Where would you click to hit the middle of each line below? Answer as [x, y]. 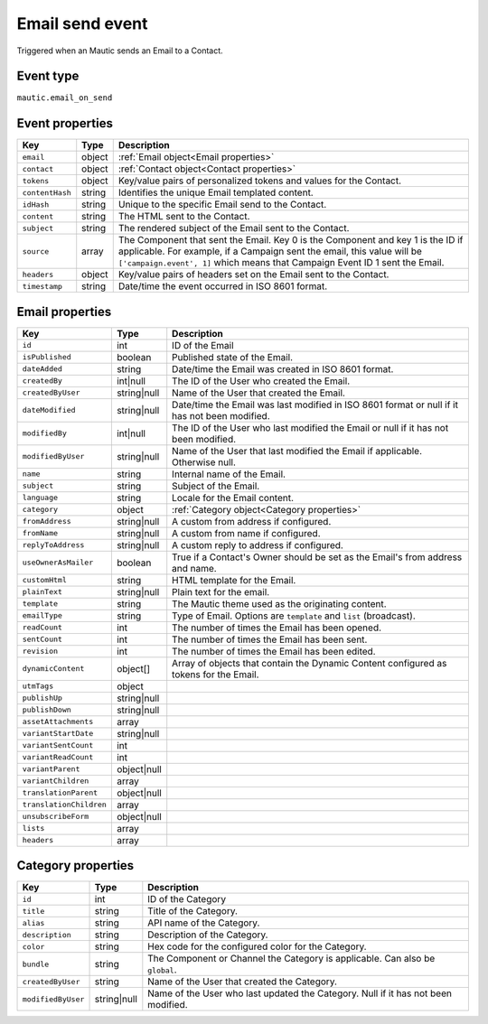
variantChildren [56, 781]
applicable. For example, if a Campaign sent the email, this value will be [270, 251]
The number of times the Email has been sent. [270, 639]
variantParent [51, 769]
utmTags [38, 686]
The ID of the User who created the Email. [261, 381]
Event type [48, 76]
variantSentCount [58, 745]
